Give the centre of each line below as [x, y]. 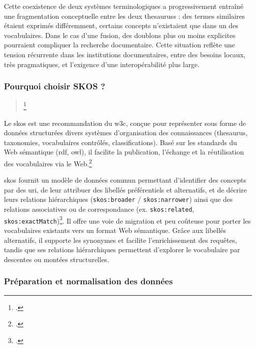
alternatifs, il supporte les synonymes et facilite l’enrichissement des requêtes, [121, 240]
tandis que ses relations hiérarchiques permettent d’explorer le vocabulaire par [122, 250]
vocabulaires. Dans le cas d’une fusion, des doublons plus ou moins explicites [120, 35]
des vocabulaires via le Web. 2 [48, 163]
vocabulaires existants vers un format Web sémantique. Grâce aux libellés [115, 230]
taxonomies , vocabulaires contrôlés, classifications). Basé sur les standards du [121, 142]
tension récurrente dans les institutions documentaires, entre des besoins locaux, [125, 54]
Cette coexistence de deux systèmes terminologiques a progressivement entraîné [124, 6]
